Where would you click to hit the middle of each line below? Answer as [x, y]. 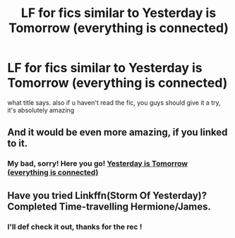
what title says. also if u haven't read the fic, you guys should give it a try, [114, 102]
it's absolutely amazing [41, 110]
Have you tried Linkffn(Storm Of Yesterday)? [107, 195]
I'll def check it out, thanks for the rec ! [75, 227]
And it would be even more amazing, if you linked [117, 132]
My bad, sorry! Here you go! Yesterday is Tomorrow [98, 164]
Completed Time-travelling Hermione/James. [109, 206]
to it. [18, 143]
